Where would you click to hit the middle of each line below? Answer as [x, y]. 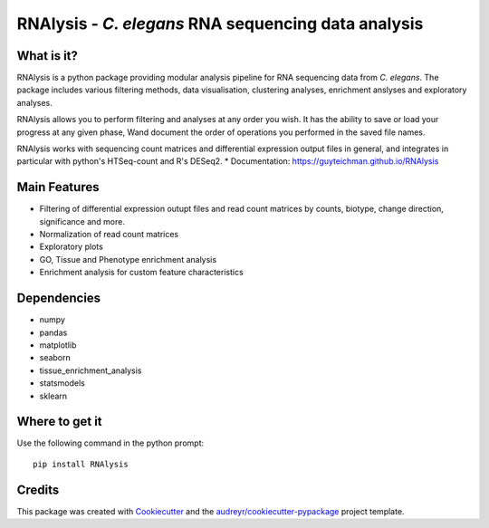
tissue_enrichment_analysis [91, 370]
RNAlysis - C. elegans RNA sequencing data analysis [220, 24]
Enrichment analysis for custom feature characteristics [141, 273]
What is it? [48, 56]
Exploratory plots [71, 247]
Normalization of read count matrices [109, 235]
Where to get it [60, 422]
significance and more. [82, 221]
